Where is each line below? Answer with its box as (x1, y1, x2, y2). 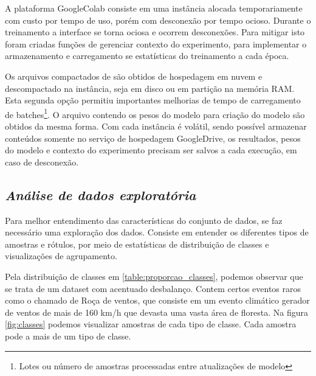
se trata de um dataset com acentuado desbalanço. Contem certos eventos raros (5, 282, 301, 294)
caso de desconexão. (5, 155, 79, 168)
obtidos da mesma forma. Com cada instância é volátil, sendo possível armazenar (5, 120, 307, 132)
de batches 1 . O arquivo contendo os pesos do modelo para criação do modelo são (5, 106, 305, 120)
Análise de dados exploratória (5, 185, 196, 204)
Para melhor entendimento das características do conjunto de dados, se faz (5, 214, 283, 226)
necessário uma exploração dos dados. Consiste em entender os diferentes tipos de (5, 226, 309, 238)
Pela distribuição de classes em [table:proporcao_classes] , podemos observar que (5, 270, 303, 282)
